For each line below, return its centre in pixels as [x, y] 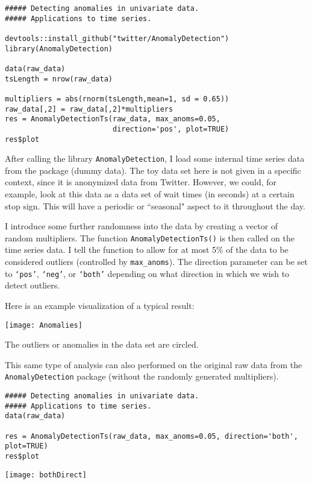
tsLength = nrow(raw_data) [59, 79]
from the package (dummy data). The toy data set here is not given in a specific [153, 170]
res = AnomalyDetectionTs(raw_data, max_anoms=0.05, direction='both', [151, 436]
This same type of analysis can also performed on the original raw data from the [154, 364]
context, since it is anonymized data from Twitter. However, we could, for [141, 182]
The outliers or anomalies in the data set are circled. [102, 344]
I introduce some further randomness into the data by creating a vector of [142, 226]
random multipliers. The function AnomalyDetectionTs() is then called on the [150, 237]
